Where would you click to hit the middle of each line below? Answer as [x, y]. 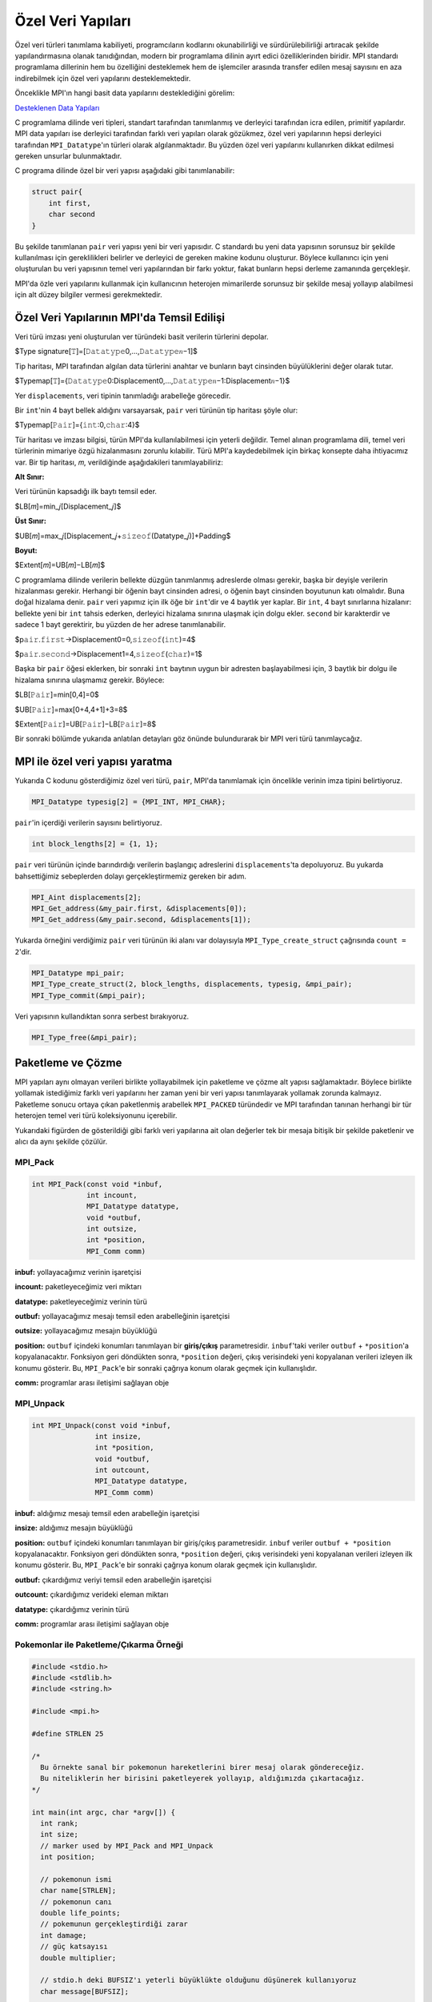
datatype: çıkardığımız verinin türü [72, 1609]
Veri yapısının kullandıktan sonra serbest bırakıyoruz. [102, 1016]
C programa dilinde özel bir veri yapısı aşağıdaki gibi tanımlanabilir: [125, 171]
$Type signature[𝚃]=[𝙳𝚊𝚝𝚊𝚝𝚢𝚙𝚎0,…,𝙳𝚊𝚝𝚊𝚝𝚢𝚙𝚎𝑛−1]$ [106, 352]
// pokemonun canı [76, 1901]
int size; [60, 1835]
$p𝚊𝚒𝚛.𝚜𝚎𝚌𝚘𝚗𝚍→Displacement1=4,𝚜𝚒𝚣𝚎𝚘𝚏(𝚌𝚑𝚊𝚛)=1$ [109, 654]
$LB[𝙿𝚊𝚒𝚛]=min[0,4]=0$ [57, 695]
